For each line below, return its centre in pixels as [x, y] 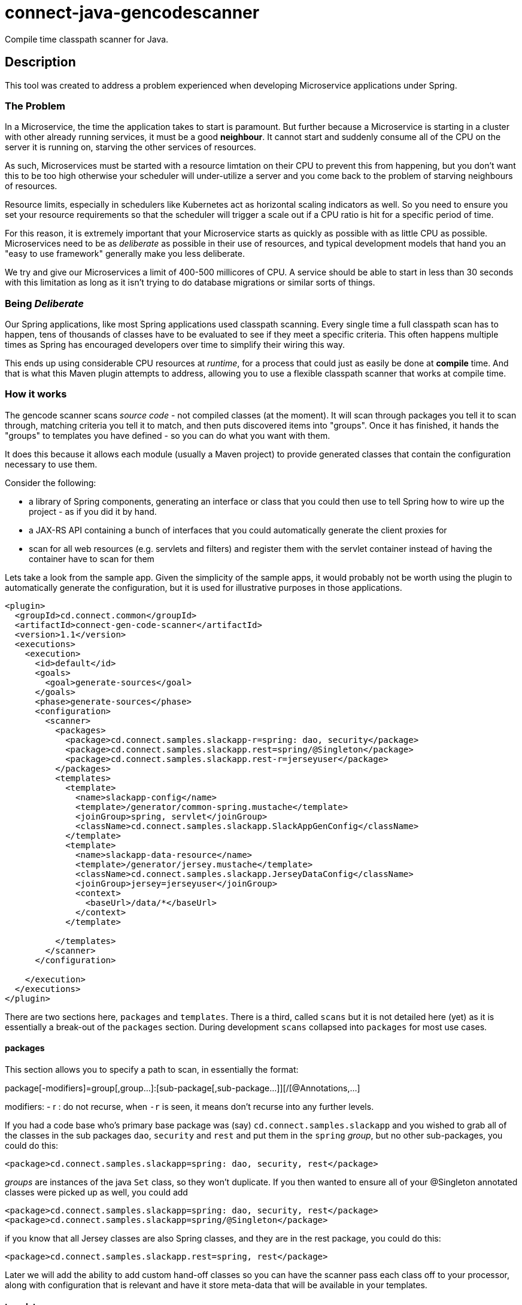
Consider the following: [51, 482]
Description [40, 62]
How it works [36, 394]
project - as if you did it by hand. [93, 511]
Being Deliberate [44, 303]
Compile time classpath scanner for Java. [87, 39]
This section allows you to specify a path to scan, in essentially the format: [152, 1070]
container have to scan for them [92, 559]
